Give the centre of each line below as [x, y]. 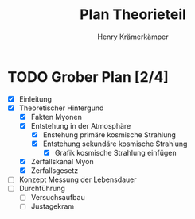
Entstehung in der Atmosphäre [81, 125]
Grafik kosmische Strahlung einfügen [115, 153]
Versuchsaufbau [58, 198]
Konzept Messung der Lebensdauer [78, 179]
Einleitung [35, 99]
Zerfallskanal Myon [62, 162]
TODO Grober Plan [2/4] [88, 77]
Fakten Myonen [57, 117]
